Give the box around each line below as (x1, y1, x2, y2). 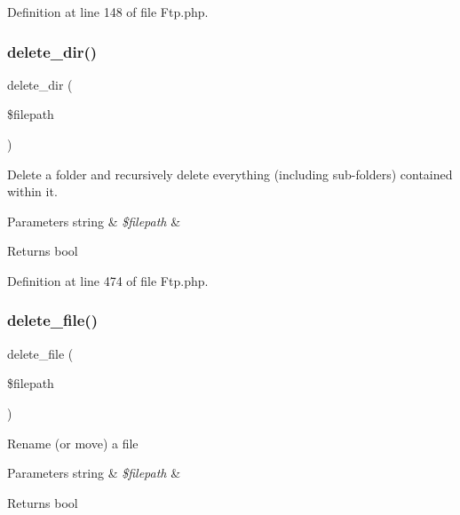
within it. (7, 182, 58, 201)
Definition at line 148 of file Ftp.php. (7, 3, 209, 20)
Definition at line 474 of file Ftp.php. (7, 271, 209, 289)
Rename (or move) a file (7, 433, 139, 452)
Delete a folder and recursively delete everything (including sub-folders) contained (7, 164, 453, 183)
